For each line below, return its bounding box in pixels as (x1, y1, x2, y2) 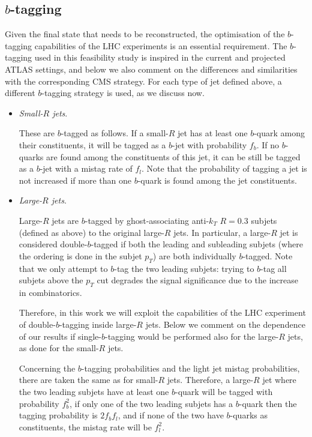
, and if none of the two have (118, 409, 224, 421)
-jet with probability (172, 138, 247, 151)
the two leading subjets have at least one (19, 385, 169, 398)
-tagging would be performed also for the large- (105, 330, 279, 342)
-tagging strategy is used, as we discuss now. (41, 86, 205, 99)
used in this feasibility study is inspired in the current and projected (34, 51, 286, 64)
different (5, 86, 35, 99)
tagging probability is (19, 409, 98, 421)
